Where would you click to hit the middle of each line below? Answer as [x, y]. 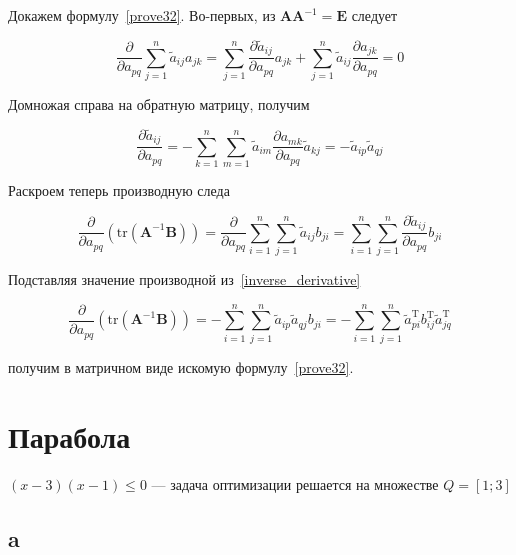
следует [374, 15]
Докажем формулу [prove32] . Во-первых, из [142, 15]
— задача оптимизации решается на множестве [295, 483]
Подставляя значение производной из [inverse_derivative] [184, 279]
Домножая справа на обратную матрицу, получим [159, 104]
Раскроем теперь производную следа [119, 190]
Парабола [69, 435]
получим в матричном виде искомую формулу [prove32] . [181, 366]
